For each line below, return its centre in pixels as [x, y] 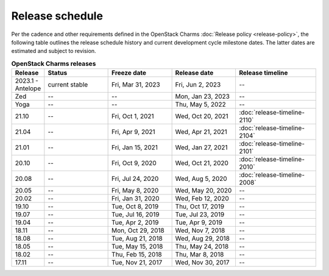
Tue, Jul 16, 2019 [136, 214]
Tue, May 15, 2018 [137, 247]
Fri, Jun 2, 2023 [198, 85]
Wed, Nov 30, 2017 [202, 263]
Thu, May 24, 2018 [202, 247]
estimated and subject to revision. [54, 51]
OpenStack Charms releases [54, 63]
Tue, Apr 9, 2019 [199, 222]
